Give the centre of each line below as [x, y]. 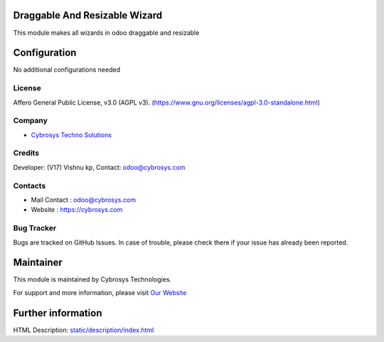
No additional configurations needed [67, 70]
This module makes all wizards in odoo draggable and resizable [106, 33]
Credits [26, 153]
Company [30, 121]
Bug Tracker [35, 228]
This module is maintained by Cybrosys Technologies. [92, 279]
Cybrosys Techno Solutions [71, 134]
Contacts [30, 186]
